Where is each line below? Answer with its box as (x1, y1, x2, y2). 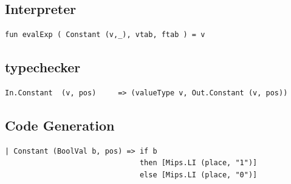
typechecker (5, 58, 81, 77)
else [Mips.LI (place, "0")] (139, 170, 258, 179)
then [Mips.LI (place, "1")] (139, 158, 258, 168)
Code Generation (5, 115, 115, 134)
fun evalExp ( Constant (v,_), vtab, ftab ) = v (5, 30, 205, 39)
